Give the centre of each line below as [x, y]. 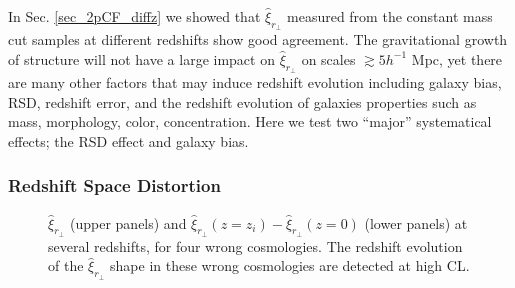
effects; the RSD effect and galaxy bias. [128, 140]
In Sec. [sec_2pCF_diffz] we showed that [134, 16]
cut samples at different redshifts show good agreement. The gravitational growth [258, 39]
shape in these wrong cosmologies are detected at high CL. [290, 265]
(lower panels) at [416, 222]
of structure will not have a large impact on [141, 58]
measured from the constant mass [390, 16]
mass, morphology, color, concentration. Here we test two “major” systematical [250, 121]
